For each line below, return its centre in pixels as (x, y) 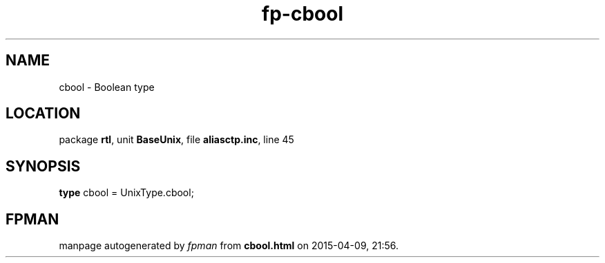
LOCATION (43, 114)
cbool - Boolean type (107, 87)
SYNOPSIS (43, 166)
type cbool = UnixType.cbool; (126, 193)
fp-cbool (302, 14)
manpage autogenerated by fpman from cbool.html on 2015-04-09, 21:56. (229, 246)
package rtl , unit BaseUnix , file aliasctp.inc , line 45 (176, 140)
